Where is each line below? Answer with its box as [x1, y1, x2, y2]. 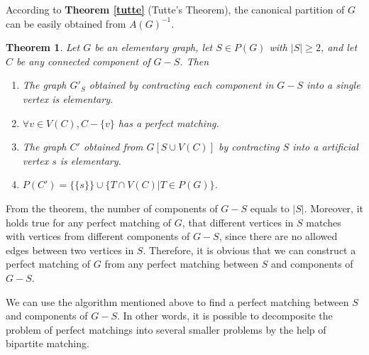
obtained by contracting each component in [89, 77, 274, 92]
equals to [250, 200, 290, 215]
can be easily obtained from [6, 16, 126, 31]
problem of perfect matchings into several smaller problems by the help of [6, 322, 326, 337]
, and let [320, 40, 358, 55]
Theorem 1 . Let [6, 40, 80, 55]
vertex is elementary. [22, 91, 114, 106]
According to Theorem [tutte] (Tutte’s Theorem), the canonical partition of [6, 2, 345, 16]
